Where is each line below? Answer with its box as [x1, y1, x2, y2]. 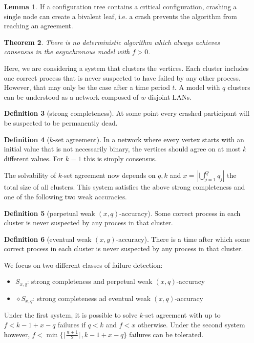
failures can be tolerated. [129, 329, 204, 339]
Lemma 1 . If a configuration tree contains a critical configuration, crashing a [4, 1, 237, 11]
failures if [58, 319, 86, 329]
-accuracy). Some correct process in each [119, 208, 241, 218]
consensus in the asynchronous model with [4, 46, 130, 57]
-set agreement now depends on [62, 170, 156, 180]
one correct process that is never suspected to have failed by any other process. [4, 72, 241, 83]
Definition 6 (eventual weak [4, 234, 92, 244]
